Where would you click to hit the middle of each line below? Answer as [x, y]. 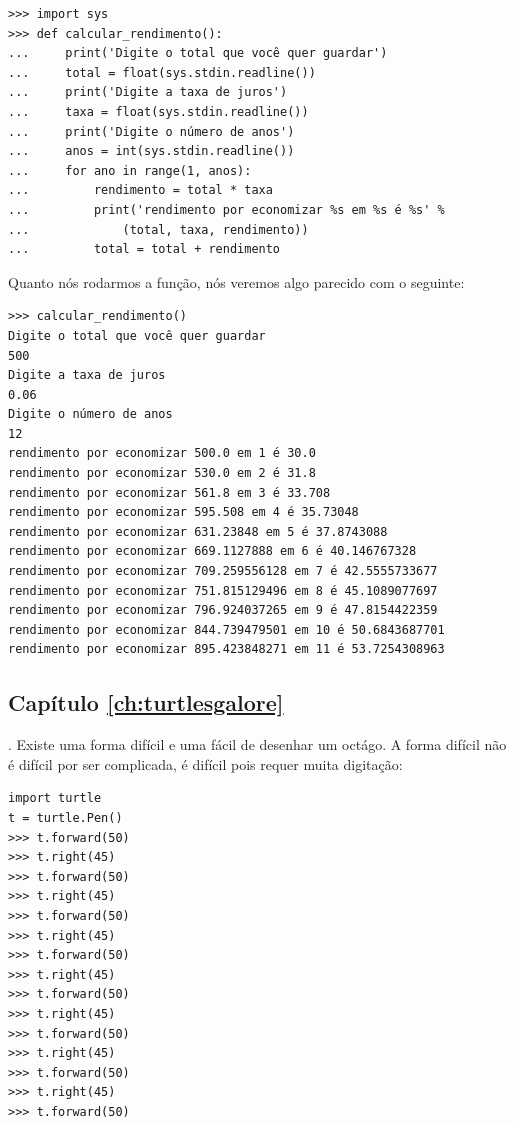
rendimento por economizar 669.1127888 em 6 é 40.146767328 [212, 551]
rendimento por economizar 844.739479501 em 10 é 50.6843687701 [226, 629]
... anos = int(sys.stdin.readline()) [151, 151]
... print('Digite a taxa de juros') [148, 92]
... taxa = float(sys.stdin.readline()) [158, 111]
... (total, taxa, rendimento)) [158, 229]
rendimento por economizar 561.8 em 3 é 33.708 [169, 492]
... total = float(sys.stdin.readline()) [162, 72]
